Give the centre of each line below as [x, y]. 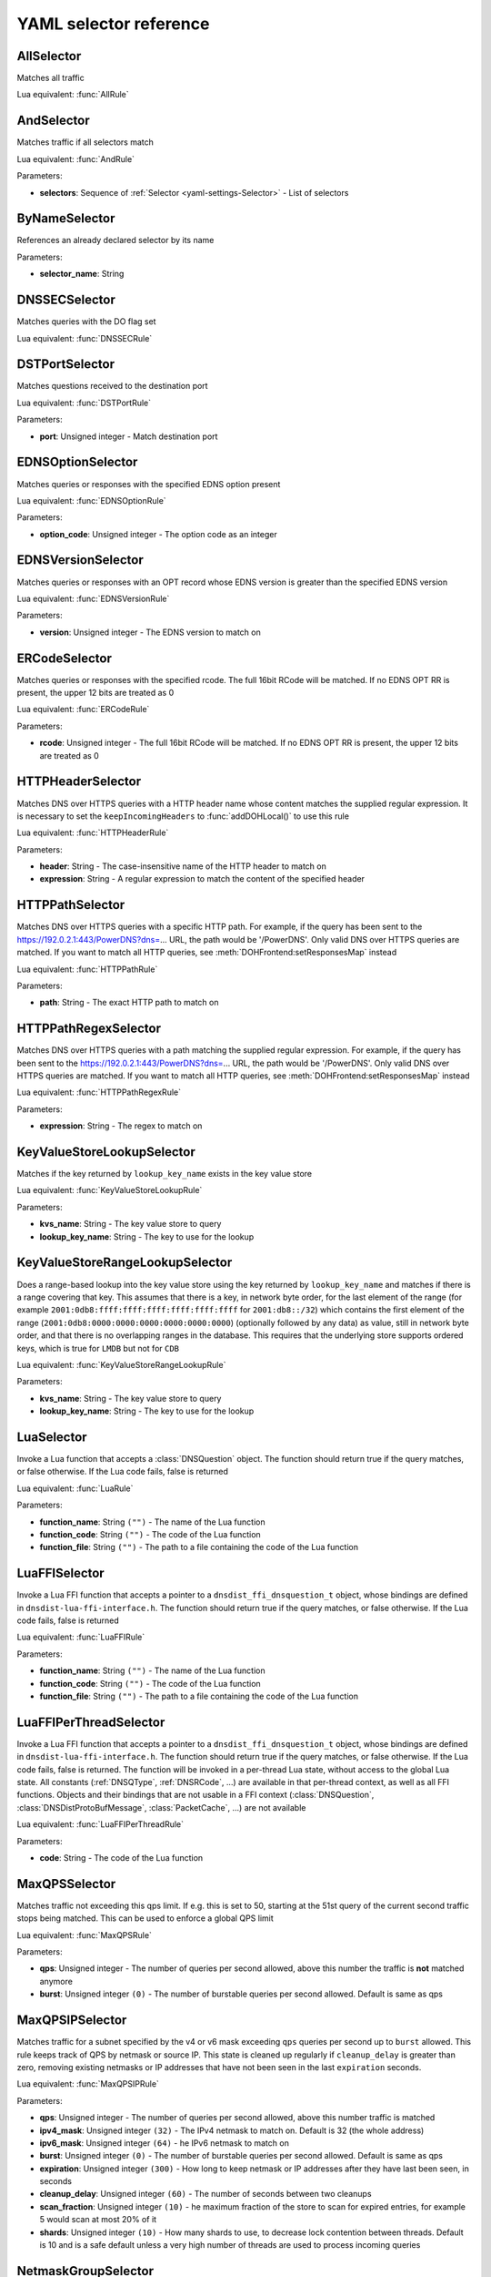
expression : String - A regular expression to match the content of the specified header [202, 879]
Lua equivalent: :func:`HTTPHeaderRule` [93, 832]
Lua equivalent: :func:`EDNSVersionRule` [93, 598]
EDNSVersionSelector [80, 560]
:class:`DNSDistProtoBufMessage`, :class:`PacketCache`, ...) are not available [161, 1807]
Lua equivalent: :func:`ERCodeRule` [83, 710]
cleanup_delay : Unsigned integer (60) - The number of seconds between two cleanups [205, 2194]
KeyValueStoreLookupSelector [106, 1152]
